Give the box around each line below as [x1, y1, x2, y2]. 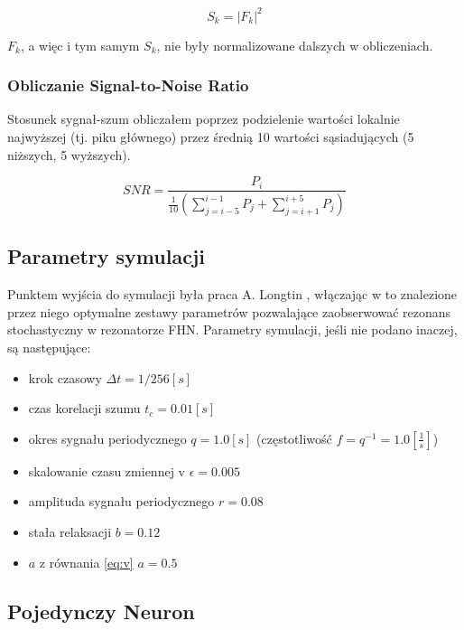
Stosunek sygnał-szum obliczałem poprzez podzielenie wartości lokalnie [7, 109, 400, 128]
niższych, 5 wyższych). [7, 145, 131, 164]
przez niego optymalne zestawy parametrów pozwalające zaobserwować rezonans [7, 302, 451, 321]
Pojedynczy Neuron [7, 597, 195, 625]
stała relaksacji [28, 522, 112, 541]
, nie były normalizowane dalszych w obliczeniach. [156, 35, 433, 54]
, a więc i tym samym [20, 35, 140, 54]
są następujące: [7, 337, 91, 356]
